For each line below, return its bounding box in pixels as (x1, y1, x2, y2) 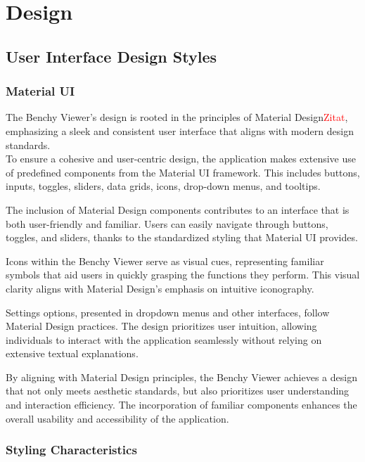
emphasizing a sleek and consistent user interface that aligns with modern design (6, 123, 354, 138)
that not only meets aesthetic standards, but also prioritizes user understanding (6, 383, 350, 398)
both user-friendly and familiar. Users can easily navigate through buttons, (6, 216, 328, 231)
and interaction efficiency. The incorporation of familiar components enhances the (6, 397, 357, 412)
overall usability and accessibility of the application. (6, 411, 229, 425)
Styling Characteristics (6, 441, 137, 458)
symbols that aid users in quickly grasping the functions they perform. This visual (6, 267, 360, 282)
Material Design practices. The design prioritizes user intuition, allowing (6, 319, 317, 333)
